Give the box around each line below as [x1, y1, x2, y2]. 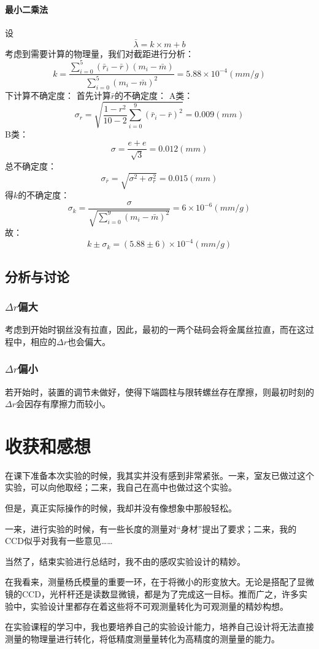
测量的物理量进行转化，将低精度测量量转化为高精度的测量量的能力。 [5, 632, 280, 645]
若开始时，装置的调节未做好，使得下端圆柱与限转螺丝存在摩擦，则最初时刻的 [5, 385, 314, 398]
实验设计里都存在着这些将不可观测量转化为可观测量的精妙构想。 [30, 599, 288, 612]
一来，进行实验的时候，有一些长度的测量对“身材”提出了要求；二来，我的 [5, 522, 297, 535]
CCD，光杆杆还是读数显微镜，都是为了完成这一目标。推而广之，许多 [21, 588, 299, 600]
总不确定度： [5, 159, 56, 172]
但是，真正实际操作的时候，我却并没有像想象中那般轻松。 [5, 502, 237, 515]
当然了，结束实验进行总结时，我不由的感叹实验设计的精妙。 [5, 554, 245, 567]
